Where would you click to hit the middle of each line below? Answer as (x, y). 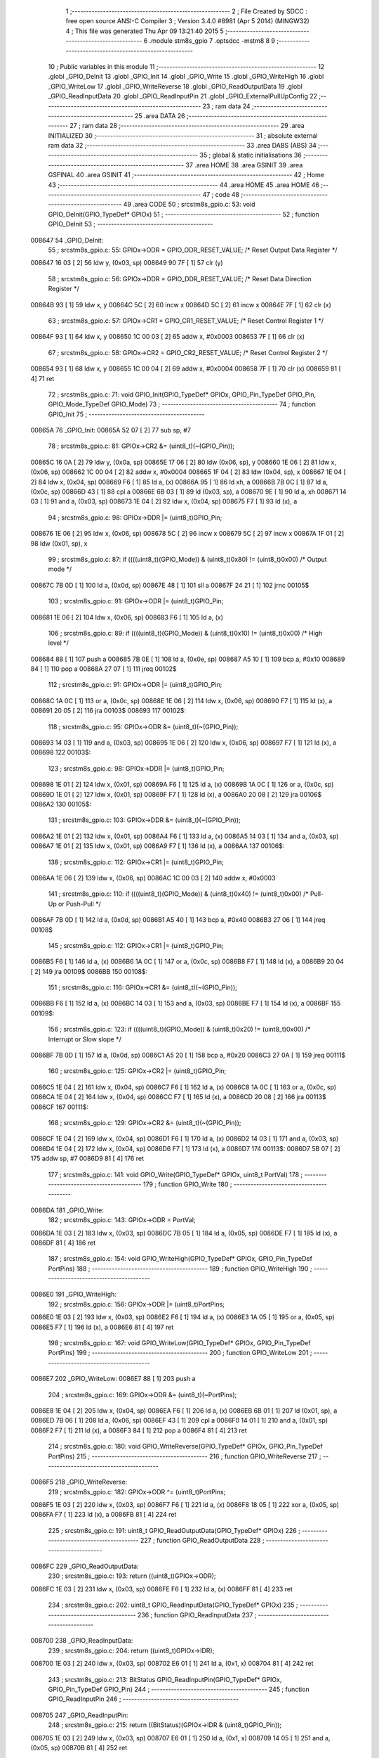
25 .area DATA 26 (160, 115)
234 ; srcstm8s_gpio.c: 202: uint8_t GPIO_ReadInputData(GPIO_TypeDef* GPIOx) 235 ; (173, 1605)
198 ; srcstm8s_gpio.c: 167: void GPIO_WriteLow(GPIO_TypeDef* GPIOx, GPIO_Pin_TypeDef (179, 1343)
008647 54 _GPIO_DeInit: (67, 240)
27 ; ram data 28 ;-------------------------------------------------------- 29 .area (187, 126)
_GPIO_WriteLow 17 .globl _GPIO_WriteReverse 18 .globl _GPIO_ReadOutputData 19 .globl (175, 86)
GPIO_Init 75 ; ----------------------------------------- (126, 414)
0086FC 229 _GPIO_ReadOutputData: (85, 1566)
